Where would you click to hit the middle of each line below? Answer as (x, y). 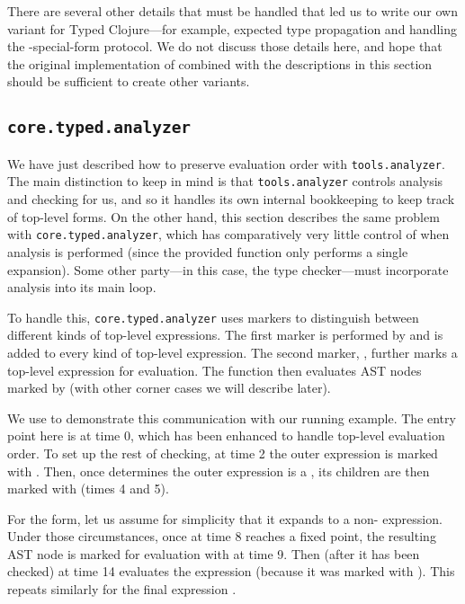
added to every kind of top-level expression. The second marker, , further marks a (232, 352)
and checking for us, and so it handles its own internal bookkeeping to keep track (231, 199)
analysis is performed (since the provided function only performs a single (208, 251)
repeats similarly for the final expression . (122, 589)
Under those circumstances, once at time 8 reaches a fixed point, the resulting (222, 536)
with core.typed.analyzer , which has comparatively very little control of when (228, 234)
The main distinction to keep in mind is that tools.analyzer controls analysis (225, 181)
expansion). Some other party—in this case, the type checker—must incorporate (228, 269)
